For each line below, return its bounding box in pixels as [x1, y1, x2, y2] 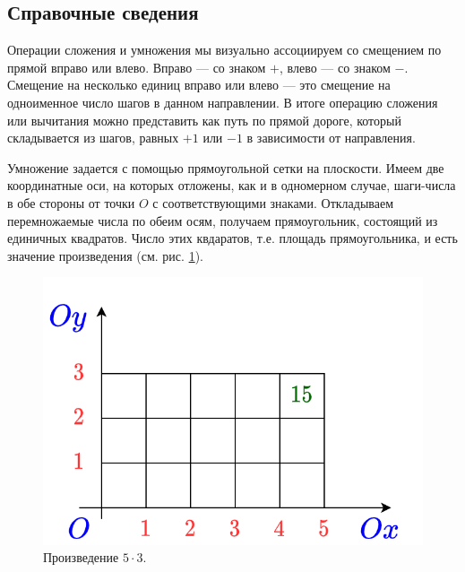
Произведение [43, 548, 119, 567]
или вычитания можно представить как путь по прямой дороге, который [7, 110, 401, 129]
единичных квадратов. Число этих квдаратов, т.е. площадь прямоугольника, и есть [7, 229, 458, 247]
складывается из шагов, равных [7, 128, 179, 147]
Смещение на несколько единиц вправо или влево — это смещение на [7, 75, 391, 94]
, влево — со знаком [280, 57, 391, 76]
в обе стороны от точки [7, 193, 135, 212]
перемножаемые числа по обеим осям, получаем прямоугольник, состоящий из [7, 211, 438, 230]
